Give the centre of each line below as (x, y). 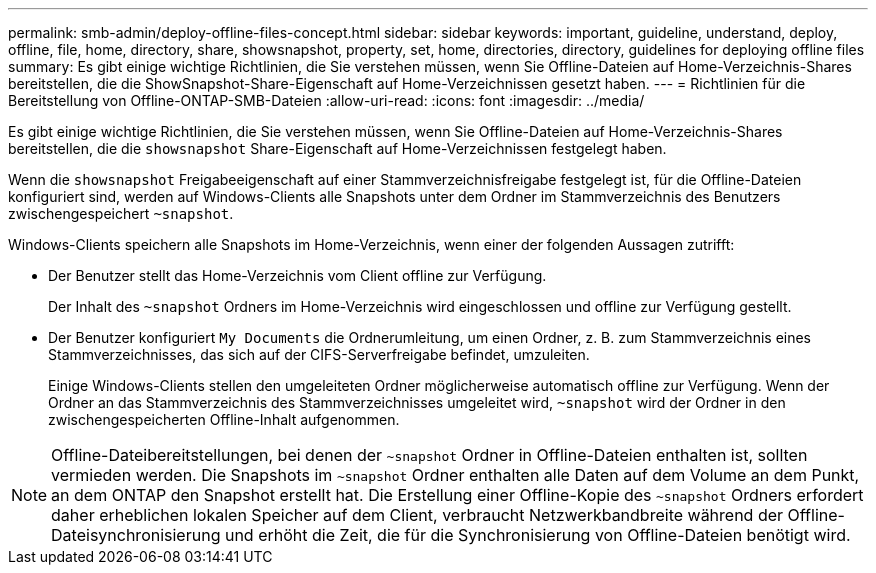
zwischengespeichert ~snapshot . (121, 213)
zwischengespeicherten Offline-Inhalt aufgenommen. (224, 419)
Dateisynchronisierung (136, 535)
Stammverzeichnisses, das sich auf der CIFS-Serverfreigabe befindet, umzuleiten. (319, 354)
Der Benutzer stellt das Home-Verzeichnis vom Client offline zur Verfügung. (297, 275)
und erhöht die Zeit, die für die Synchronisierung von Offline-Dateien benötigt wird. (537, 535)
